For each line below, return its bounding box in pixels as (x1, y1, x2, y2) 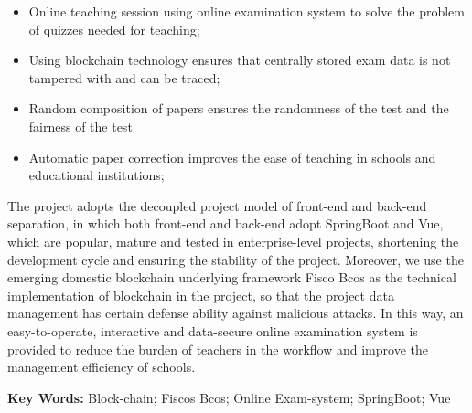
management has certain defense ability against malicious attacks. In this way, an (7, 303, 464, 323)
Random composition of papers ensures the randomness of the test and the (28, 99, 449, 118)
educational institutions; (28, 165, 165, 185)
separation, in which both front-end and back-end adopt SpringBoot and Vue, (7, 214, 444, 233)
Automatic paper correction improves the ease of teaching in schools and (28, 147, 436, 166)
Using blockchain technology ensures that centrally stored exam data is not (28, 50, 451, 69)
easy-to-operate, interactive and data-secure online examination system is (7, 321, 418, 340)
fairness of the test (28, 116, 133, 135)
